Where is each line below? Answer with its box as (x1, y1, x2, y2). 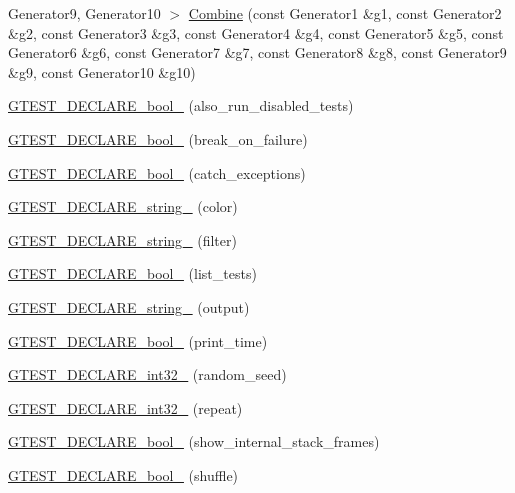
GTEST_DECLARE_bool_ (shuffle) (8, 464, 239, 485)
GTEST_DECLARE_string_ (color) (8, 196, 238, 217)
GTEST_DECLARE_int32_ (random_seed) (8, 364, 287, 385)
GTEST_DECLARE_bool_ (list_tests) (8, 263, 257, 284)
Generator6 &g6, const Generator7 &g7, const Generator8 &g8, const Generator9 (8, 42, 507, 63)
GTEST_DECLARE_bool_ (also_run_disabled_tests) (8, 95, 354, 116)
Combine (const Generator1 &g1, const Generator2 (188, 3, 502, 23)
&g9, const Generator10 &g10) (8, 61, 196, 82)
